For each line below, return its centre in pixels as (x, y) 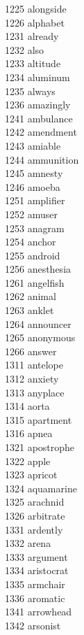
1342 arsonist (33, 625)
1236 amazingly (38, 105)
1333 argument (36, 556)
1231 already (32, 36)
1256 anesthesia (38, 269)
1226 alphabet (35, 22)
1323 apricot (31, 475)
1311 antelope (34, 365)
